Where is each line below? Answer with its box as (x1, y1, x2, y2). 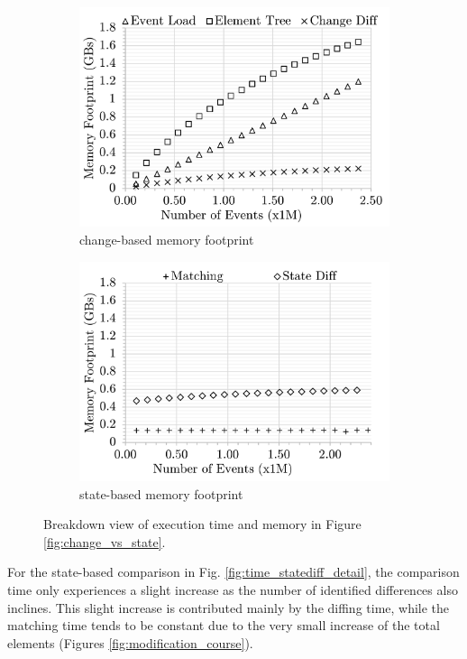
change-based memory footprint (79, 230, 254, 249)
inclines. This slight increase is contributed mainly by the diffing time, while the (7, 598, 450, 617)
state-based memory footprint (79, 484, 243, 503)
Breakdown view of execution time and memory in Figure (43, 515, 362, 534)
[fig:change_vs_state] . (43, 532, 166, 551)
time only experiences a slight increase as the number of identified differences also (7, 580, 458, 599)
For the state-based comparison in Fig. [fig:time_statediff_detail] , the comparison (7, 562, 460, 581)
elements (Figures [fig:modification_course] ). (7, 633, 253, 652)
